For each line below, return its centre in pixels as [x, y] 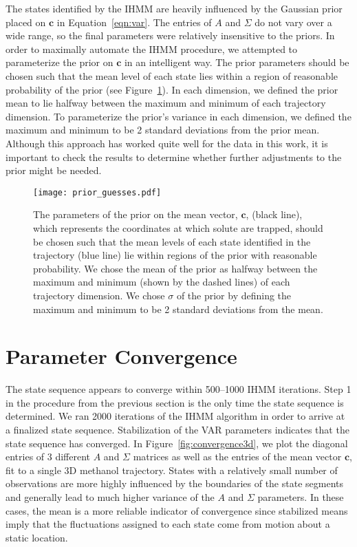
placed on [26, 22]
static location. [37, 537]
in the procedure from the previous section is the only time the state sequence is [175, 402]
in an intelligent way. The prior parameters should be [237, 62]
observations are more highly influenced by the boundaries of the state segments [174, 483]
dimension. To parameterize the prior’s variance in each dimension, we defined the [178, 116]
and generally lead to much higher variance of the [110, 497]
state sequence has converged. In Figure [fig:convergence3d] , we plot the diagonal [177, 443]
